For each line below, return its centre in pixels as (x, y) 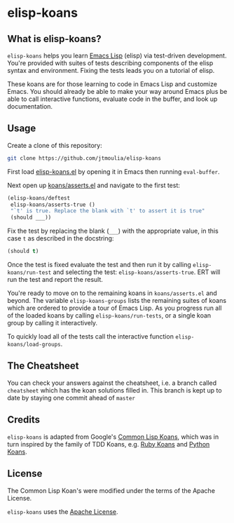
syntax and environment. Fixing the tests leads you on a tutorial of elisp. (111, 70)
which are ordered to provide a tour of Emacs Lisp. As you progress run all (115, 308)
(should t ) (23, 251)
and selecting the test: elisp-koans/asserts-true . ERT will (137, 272)
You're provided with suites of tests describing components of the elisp (110, 63)
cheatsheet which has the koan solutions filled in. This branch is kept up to (115, 390)
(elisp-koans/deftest (39, 198)
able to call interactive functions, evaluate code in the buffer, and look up (112, 99)
